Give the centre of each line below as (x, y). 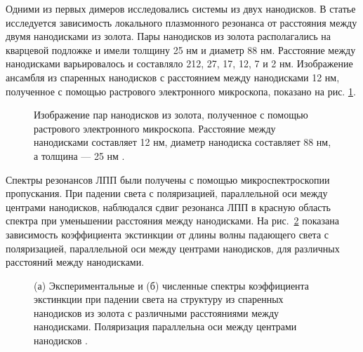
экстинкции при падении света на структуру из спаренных (159, 299)
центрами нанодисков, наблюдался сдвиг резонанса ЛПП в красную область (168, 207)
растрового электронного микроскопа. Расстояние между (155, 128)
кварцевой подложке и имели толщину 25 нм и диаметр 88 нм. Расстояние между (181, 49)
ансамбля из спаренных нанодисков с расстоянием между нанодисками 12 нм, (173, 77)
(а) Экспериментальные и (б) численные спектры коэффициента (172, 285)
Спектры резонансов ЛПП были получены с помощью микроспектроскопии (168, 179)
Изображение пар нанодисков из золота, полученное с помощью (171, 115)
